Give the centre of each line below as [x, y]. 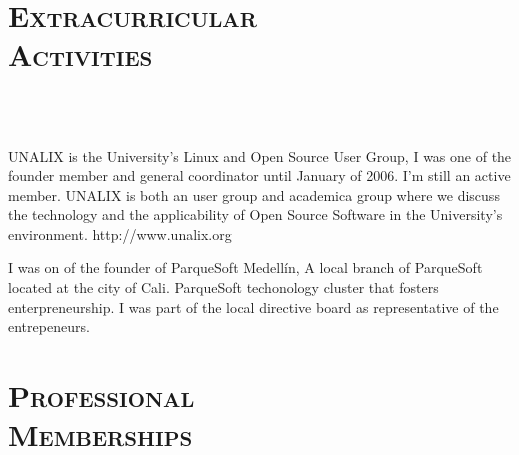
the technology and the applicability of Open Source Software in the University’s [255, 214]
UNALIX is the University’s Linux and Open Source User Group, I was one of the [260, 155]
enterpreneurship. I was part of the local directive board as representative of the [253, 306]
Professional [101, 395]
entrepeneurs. [49, 326]
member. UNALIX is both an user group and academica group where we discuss [254, 194]
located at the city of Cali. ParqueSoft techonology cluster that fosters [223, 287]
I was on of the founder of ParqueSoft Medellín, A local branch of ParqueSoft [245, 267]
